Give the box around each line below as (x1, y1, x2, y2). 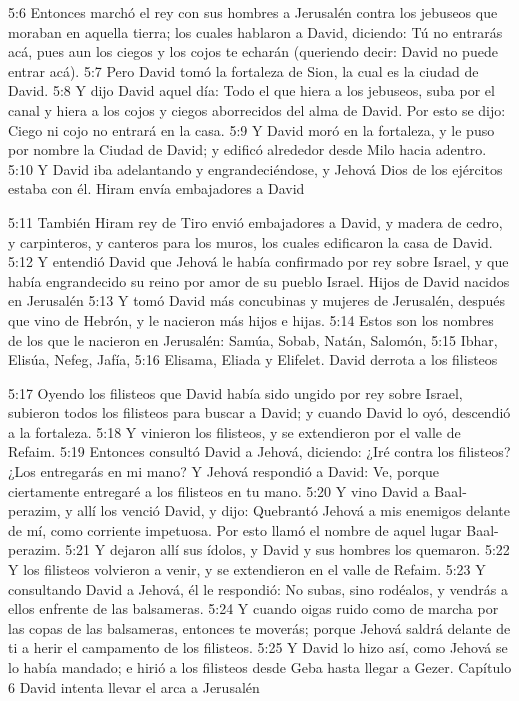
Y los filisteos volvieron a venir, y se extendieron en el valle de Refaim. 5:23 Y (8, 559, 486, 580)
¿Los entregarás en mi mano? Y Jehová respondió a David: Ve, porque (8, 461, 440, 482)
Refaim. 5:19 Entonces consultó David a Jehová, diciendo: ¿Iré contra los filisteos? (8, 441, 511, 462)
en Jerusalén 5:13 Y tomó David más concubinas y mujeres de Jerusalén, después (8, 290, 506, 311)
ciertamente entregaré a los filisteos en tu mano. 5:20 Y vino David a (8, 480, 430, 501)
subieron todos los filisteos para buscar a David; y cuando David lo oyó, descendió (8, 402, 511, 423)
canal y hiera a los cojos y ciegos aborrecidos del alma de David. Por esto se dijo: (8, 99, 506, 120)
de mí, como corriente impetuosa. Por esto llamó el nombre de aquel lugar (8, 519, 462, 540)
